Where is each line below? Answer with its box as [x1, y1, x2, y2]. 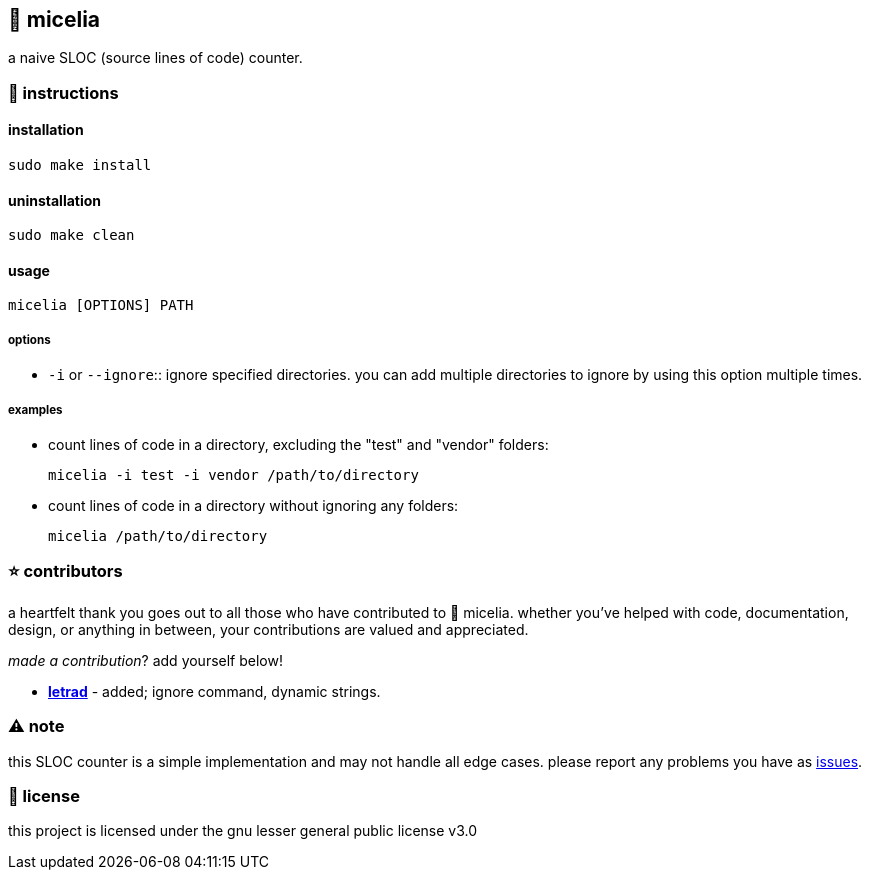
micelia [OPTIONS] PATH [8, 297, 194, 314]
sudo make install [8, 157, 152, 174]
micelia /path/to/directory [48, 528, 268, 545]
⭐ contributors [8, 561, 123, 582]
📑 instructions [8, 82, 119, 103]
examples [8, 402, 63, 417]
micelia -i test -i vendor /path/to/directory [48, 467, 419, 484]
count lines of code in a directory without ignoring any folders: [48, 497, 459, 515]
